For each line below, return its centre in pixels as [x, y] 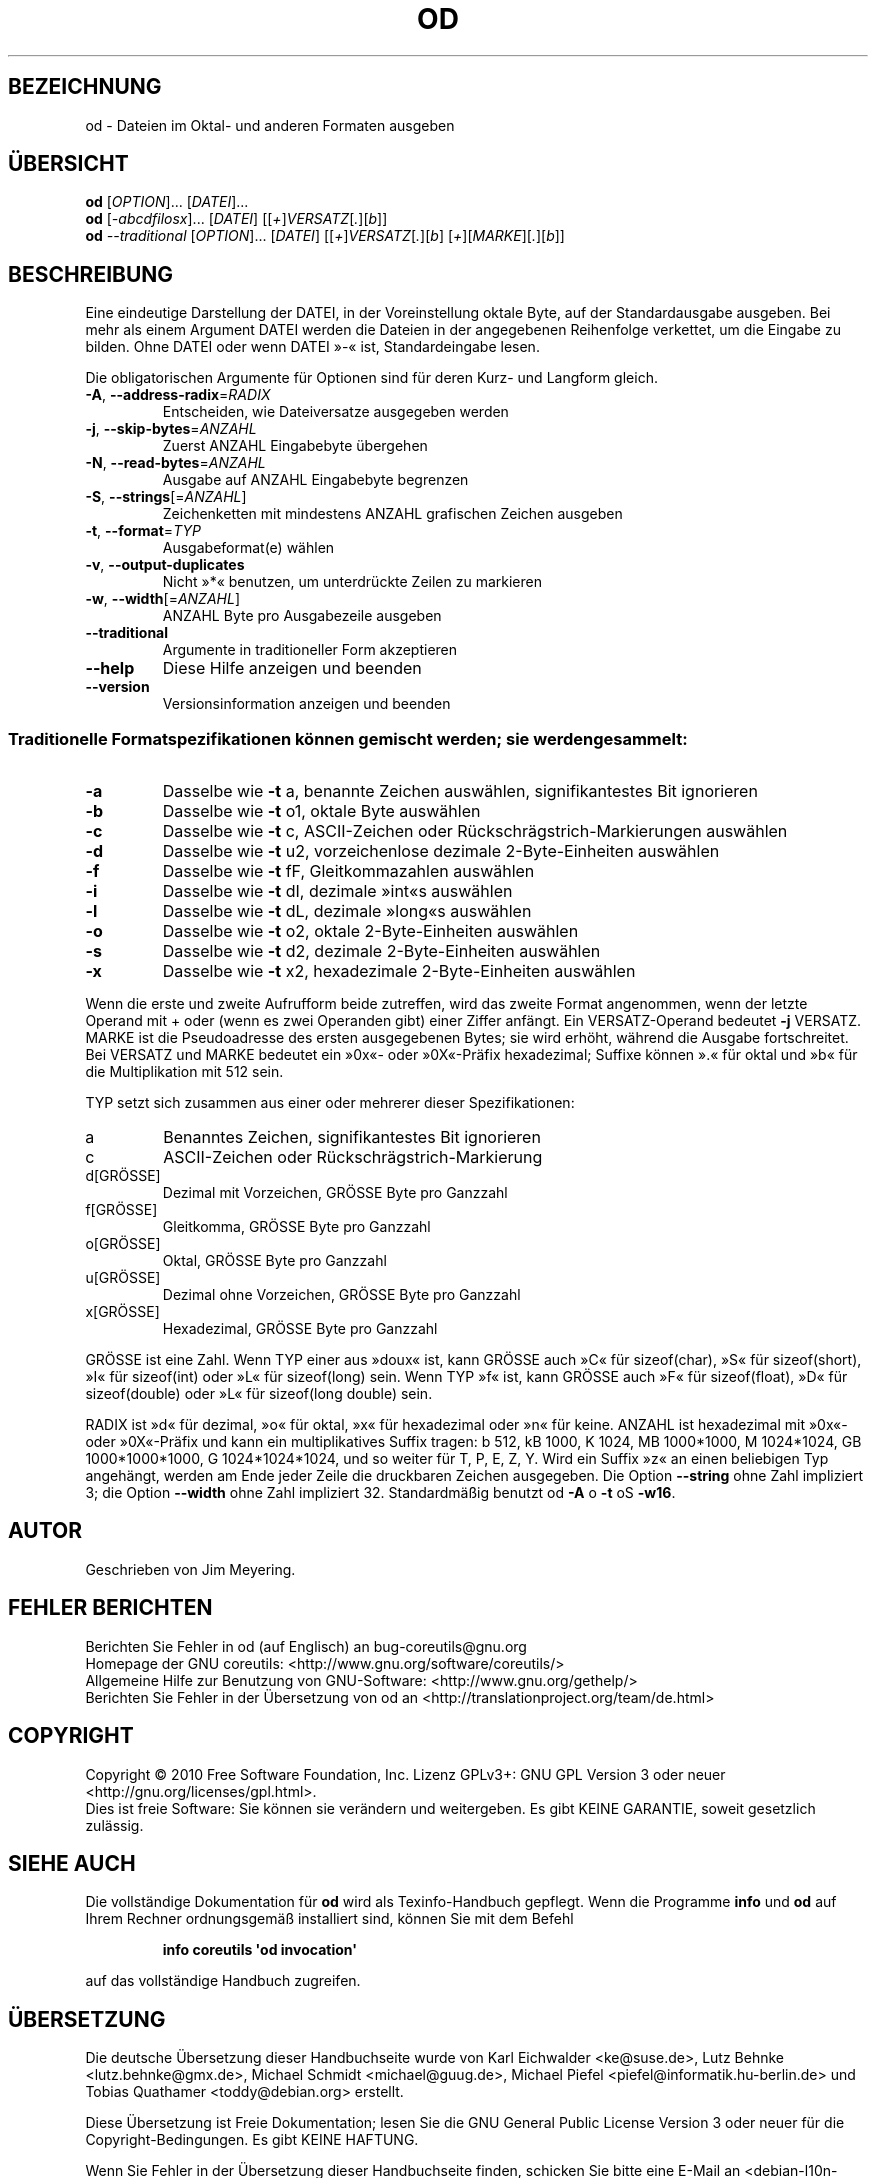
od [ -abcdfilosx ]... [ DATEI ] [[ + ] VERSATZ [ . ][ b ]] [236, 219]
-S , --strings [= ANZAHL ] [166, 497]
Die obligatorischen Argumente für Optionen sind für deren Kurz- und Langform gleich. [371, 378]
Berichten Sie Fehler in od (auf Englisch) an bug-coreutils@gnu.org [306, 1646]
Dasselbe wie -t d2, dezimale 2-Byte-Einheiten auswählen [381, 951]
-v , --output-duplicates [165, 565]
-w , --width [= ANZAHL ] [163, 599]
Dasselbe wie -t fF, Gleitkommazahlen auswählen [348, 871]
